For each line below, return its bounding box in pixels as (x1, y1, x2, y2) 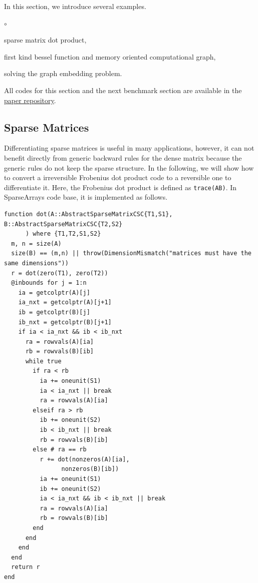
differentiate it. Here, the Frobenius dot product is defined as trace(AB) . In (4, 182, 237, 192)
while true (25, 357, 62, 365)
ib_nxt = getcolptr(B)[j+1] (18, 318, 112, 326)
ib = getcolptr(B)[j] (18, 308, 90, 316)
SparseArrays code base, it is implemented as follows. (4, 192, 168, 202)
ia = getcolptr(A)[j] (18, 289, 90, 296)
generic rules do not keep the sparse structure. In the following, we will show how (4, 162, 254, 173)
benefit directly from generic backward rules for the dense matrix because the (4, 152, 242, 163)
